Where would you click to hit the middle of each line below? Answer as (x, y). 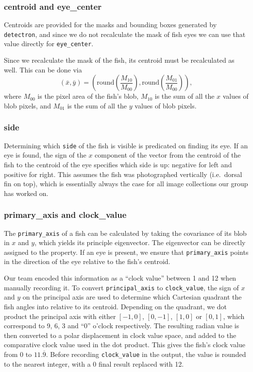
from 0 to (18, 354)
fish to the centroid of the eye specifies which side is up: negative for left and (118, 164)
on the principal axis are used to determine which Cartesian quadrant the (132, 297)
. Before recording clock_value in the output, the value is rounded (146, 354)
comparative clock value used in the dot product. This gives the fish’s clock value (125, 345)
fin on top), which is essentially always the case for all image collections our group (126, 184)
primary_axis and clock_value (65, 215)
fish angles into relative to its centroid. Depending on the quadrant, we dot (116, 306)
